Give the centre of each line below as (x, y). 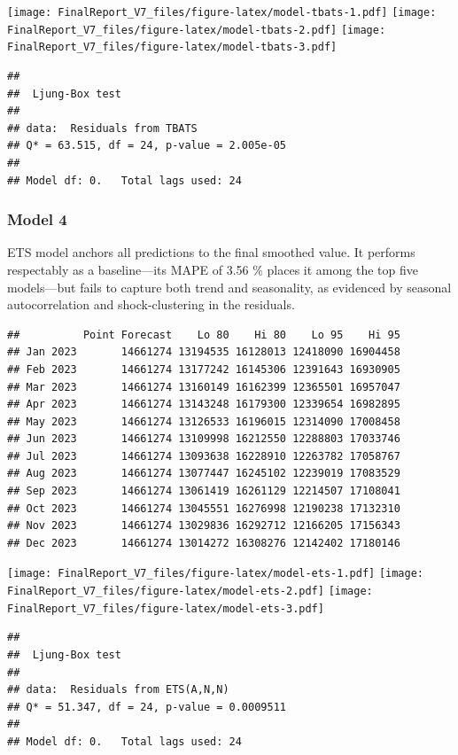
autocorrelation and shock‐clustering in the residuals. (151, 304)
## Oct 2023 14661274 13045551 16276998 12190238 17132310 (204, 508)
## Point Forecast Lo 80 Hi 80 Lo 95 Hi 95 (204, 335)
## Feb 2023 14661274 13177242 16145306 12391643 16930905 (204, 369)
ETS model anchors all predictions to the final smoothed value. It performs (211, 252)
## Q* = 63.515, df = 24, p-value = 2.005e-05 (147, 146)
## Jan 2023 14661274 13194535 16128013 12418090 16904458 (204, 352)
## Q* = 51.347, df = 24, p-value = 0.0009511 (147, 707)
